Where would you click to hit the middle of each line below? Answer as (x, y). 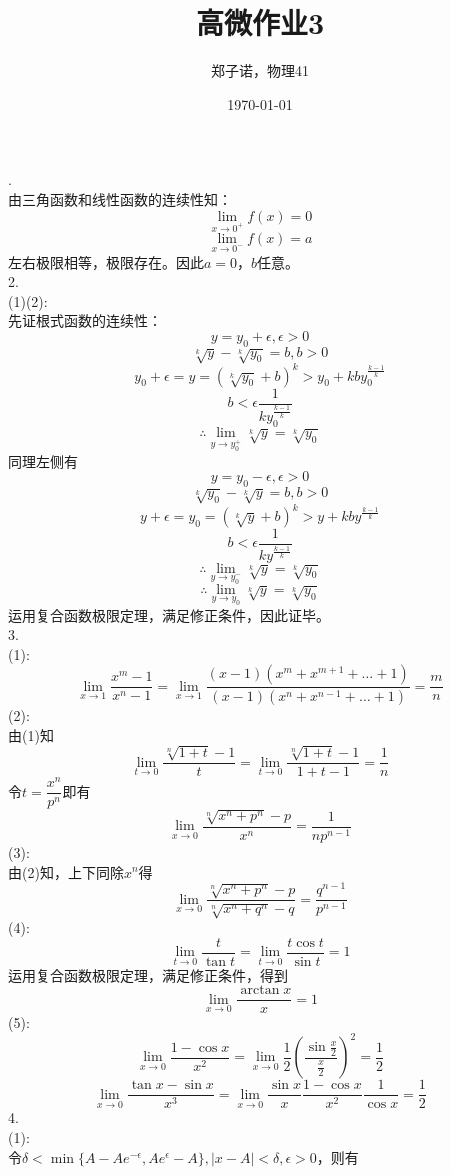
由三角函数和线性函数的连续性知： (120, 198)
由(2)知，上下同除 (66, 871)
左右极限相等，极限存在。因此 (106, 261)
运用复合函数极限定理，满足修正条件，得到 (148, 974)
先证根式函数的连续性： (85, 320)
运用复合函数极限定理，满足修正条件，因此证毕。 (169, 614)
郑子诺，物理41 (260, 70)
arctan (260, 990)
